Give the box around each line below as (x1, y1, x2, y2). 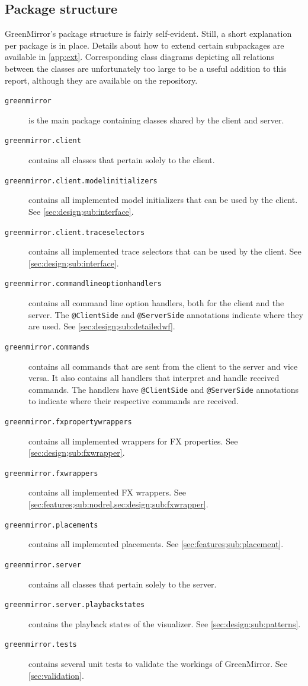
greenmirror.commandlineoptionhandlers (5, 280, 162, 288)
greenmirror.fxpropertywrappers (5, 417, 132, 426)
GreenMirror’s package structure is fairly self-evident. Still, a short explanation (5, 27, 292, 40)
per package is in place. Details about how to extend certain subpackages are (5, 39, 284, 51)
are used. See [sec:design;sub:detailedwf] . (28, 320, 175, 332)
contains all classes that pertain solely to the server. (28, 577, 217, 590)
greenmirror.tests (5, 640, 77, 649)
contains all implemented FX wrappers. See (28, 486, 187, 498)
